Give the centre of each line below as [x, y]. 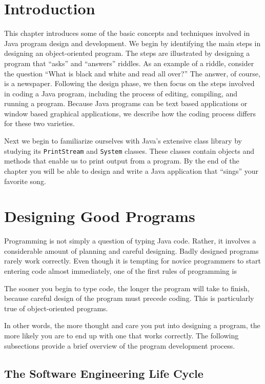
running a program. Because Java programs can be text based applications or [126, 103]
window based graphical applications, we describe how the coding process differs [130, 113]
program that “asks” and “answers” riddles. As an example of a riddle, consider [129, 63]
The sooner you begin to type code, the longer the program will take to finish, [127, 288]
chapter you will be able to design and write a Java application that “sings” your [131, 170]
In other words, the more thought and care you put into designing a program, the [132, 325]
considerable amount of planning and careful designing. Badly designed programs [131, 250]
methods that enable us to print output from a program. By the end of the [122, 161]
